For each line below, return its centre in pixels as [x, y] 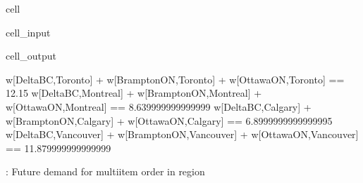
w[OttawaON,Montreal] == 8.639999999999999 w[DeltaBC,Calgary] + [159, 106]
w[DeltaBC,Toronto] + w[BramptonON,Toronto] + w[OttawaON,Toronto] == [175, 79]
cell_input [28, 32]
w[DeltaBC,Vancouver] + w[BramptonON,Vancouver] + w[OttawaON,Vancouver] [182, 134]
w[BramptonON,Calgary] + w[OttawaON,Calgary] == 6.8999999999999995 [169, 120]
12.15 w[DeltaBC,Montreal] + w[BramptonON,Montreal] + [134, 93]
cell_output [31, 56]
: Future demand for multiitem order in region [105, 171]
